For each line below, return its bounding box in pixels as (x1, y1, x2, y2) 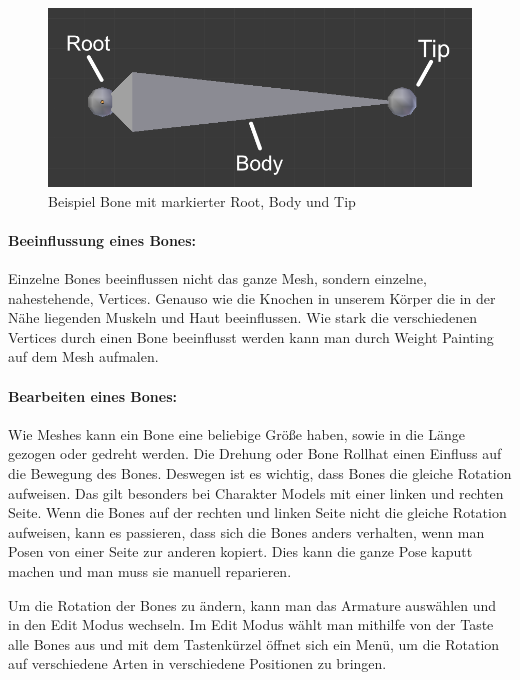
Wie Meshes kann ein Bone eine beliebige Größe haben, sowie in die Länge (8, 423, 465, 444)
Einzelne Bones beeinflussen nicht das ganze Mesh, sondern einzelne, (8, 268, 427, 289)
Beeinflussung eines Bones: (8, 229, 197, 250)
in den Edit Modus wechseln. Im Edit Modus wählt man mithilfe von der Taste (8, 614, 494, 635)
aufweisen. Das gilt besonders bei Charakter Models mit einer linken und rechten (8, 482, 504, 503)
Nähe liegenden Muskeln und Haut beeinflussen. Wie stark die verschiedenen (8, 307, 478, 328)
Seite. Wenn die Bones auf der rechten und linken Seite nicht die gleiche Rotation (8, 502, 507, 523)
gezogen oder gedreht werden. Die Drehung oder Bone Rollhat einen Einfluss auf (8, 443, 502, 464)
